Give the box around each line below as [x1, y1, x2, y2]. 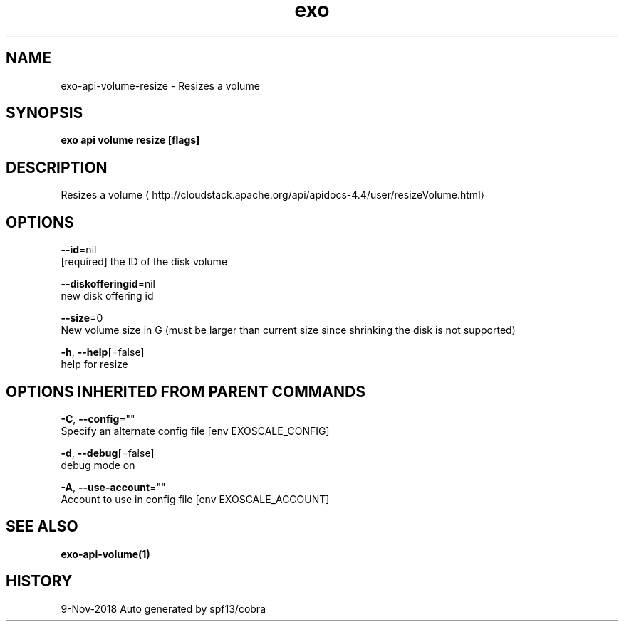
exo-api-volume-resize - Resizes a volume [61, 79, 260, 92]
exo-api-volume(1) [61, 547, 150, 560]
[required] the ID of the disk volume [61, 255, 228, 268]
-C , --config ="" [61, 412, 135, 425]
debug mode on [61, 458, 135, 471]
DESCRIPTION [6, 158, 108, 176]
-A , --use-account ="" [61, 480, 166, 493]
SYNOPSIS [6, 104, 83, 122]
